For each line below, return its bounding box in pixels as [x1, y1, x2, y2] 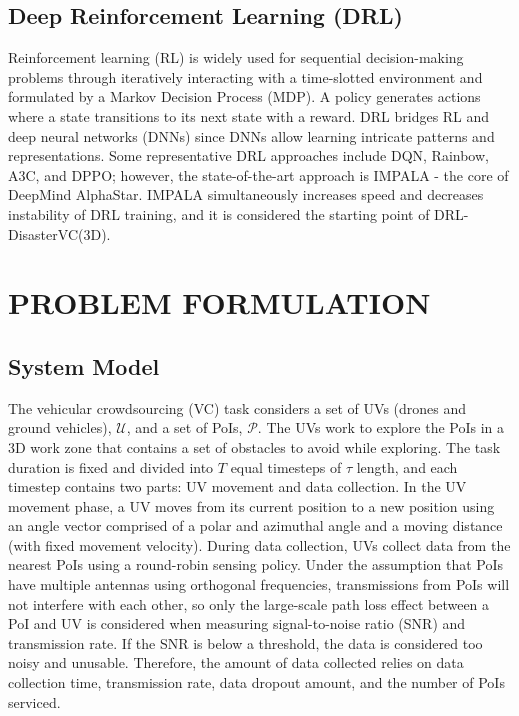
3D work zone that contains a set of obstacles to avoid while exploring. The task [8, 436, 501, 457]
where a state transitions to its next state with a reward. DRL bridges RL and [8, 105, 490, 126]
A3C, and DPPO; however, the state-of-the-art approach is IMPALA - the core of [8, 164, 509, 185]
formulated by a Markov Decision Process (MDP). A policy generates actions [8, 86, 481, 107]
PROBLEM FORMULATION [8, 282, 431, 323]
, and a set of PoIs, [126, 417, 243, 438]
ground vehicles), [8, 417, 112, 438]
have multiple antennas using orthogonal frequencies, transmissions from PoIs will [8, 574, 510, 595]
